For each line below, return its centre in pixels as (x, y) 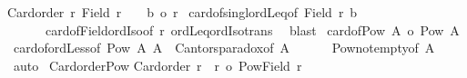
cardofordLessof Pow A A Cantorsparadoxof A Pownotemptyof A (224, 48)
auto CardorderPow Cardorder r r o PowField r (157, 65)
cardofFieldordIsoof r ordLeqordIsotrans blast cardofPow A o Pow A (252, 29)
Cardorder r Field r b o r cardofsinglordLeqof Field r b (183, 12)
